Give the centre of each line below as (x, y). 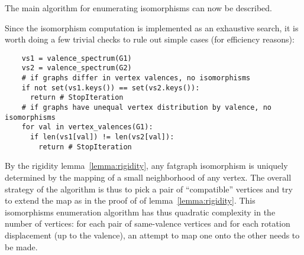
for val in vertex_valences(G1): (87, 127)
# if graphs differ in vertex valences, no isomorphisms (136, 78)
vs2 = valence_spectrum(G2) (77, 68)
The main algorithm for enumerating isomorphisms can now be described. (139, 8)
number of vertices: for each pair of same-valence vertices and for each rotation (148, 223)
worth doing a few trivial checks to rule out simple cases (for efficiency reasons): (150, 39)
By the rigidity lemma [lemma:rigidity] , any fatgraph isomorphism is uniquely (146, 166)
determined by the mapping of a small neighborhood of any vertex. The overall (148, 177)
